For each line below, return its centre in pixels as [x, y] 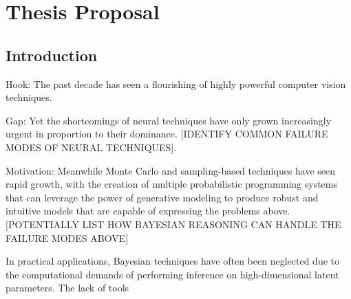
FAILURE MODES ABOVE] [67, 237]
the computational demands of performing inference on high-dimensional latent [172, 274]
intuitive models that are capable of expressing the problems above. [148, 211]
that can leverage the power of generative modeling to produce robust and [162, 197]
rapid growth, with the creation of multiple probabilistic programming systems [172, 184]
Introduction [52, 55]
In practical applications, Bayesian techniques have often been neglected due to [172, 261]
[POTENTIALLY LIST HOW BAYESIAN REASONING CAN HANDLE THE [173, 224]
